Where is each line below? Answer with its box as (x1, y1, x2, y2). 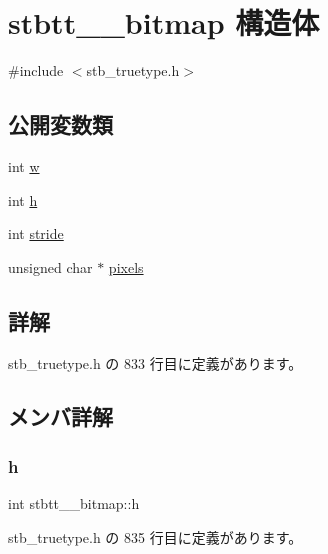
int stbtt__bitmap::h (8, 493, 140, 514)
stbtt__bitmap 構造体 (8, 2, 320, 43)
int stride (8, 223, 64, 244)
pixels (108, 256, 144, 277)
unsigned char (8, 256, 93, 277)
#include (8, 60, 64, 81)
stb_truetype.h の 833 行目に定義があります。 (8, 352, 303, 373)
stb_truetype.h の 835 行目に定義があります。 (8, 526, 303, 547)
